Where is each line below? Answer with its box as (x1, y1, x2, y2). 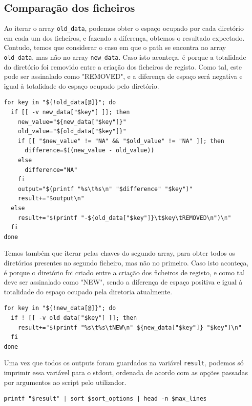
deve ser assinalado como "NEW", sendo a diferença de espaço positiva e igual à (4, 277, 243, 287)
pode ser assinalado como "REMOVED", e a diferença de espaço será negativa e (4, 71, 243, 81)
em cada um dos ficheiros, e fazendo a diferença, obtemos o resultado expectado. (4, 32, 245, 43)
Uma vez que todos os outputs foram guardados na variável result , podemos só (4, 358, 244, 368)
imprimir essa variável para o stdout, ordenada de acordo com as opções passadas (4, 367, 248, 377)
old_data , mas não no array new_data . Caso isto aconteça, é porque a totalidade (4, 52, 246, 62)
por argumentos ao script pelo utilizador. (4, 377, 126, 387)
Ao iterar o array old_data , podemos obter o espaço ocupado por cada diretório (4, 23, 244, 33)
